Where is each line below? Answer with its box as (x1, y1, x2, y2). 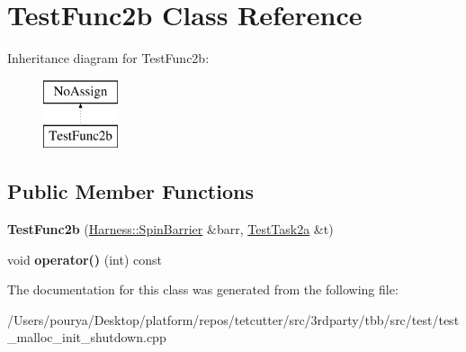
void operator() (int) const (7, 249, 163, 268)
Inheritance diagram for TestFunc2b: (7, 49, 210, 68)
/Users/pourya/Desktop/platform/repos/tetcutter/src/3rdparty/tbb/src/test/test (7, 310, 460, 329)
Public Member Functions (7, 177, 254, 205)
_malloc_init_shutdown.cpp (7, 328, 166, 347)
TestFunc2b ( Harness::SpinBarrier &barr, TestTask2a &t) (7, 220, 334, 239)
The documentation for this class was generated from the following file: (7, 280, 399, 299)
